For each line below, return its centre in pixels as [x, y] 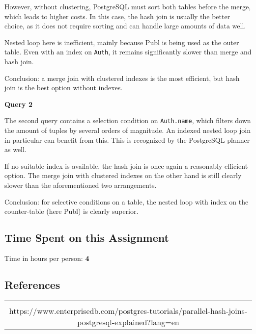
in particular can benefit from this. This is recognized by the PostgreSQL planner [127, 140]
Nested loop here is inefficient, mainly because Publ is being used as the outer [122, 42]
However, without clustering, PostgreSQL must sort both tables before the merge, [128, 6]
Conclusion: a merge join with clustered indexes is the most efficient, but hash [122, 78]
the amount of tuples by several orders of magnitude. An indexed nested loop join [128, 130]
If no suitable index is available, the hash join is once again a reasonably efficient [126, 166]
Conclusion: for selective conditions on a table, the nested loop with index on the [127, 201]
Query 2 [18, 104]
